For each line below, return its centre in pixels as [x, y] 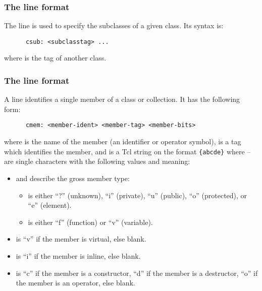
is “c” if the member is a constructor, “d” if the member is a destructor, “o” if [137, 273]
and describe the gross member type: [73, 178]
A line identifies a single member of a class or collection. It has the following [122, 99]
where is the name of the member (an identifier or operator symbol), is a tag [123, 141]
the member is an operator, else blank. [75, 283]
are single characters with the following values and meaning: [97, 161]
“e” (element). [50, 205]
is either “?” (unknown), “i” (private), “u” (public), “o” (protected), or [138, 195]
